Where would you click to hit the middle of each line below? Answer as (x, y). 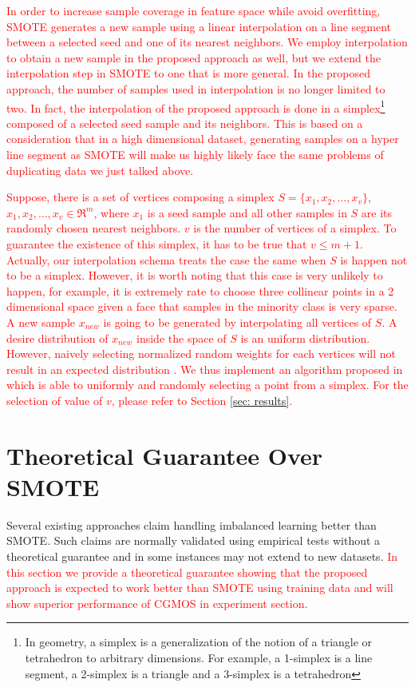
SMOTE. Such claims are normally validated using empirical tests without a (194, 540)
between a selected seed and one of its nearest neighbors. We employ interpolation (207, 42)
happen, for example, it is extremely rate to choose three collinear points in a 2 (200, 290)
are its (377, 212)
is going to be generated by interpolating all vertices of (237, 322)
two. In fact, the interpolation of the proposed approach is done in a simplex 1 (196, 106)
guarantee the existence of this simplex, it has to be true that (157, 243)
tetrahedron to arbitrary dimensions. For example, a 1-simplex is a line (199, 657)
